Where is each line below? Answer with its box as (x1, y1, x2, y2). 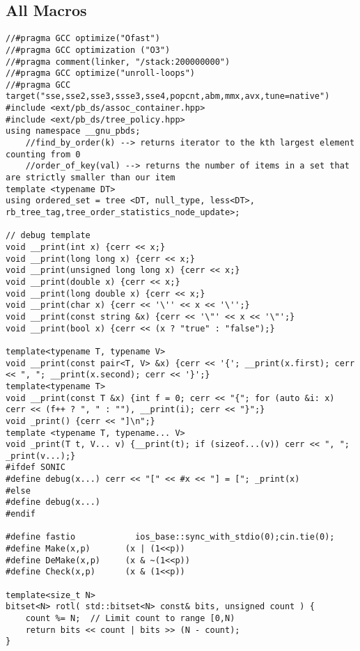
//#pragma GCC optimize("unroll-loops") (6, 68, 196, 79)
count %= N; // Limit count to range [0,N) (25, 613, 235, 624)
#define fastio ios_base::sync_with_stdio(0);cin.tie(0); (6, 532, 335, 542)
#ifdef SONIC (6, 462, 65, 473)
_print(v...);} (6, 450, 76, 461)
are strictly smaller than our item (6, 173, 175, 183)
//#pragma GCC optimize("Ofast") (6, 33, 160, 44)
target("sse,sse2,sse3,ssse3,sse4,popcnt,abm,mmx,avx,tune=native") (6, 91, 330, 102)
